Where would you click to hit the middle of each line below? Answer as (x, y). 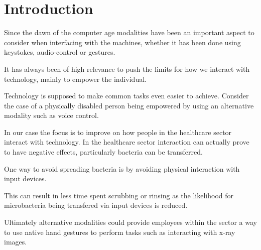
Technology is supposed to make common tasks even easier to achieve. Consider (126, 96)
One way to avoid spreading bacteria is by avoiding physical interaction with (122, 168)
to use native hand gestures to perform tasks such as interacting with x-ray (120, 232)
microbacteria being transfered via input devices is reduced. (96, 205)
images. (16, 242)
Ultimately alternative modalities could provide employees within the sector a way (130, 222)
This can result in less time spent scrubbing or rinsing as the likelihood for (119, 195)
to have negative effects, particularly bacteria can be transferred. (103, 152)
